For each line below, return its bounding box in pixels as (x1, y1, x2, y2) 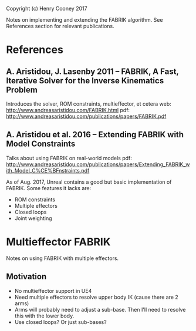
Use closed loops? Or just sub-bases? (14, 318, 107, 325)
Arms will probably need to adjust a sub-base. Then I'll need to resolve (14, 306, 186, 313)
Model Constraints (6, 139, 76, 149)
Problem (6, 85, 38, 94)
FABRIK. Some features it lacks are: (6, 184, 92, 191)
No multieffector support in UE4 (14, 287, 92, 294)
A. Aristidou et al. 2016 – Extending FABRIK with (6, 130, 184, 140)
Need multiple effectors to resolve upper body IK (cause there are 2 (14, 293, 179, 300)
